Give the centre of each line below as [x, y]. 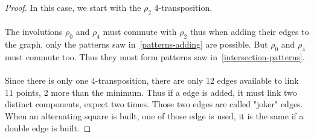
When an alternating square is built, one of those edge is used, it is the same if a [154, 115]
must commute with [140, 32]
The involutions [34, 32]
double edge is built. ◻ [48, 127]
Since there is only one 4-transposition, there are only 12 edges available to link [152, 80]
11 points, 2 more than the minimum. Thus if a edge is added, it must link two [151, 92]
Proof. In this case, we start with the [73, 7]
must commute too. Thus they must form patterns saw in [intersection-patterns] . [155, 56]
